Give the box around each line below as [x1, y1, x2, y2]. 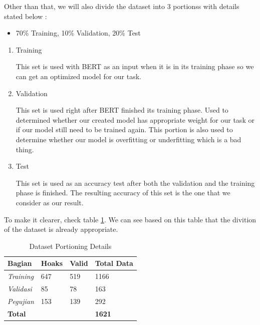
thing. [16, 144, 34, 154]
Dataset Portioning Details [29, 240, 112, 251]
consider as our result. [16, 197, 84, 207]
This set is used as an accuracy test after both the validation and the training [16, 177, 255, 188]
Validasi [8, 283, 32, 293]
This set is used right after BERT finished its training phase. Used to [16, 105, 228, 115]
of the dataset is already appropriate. [4, 224, 118, 234]
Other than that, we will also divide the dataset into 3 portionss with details [4, 1, 239, 11]
